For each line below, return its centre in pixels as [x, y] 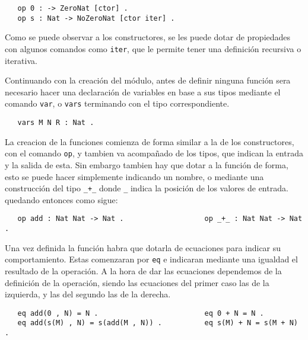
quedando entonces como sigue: [61, 199]
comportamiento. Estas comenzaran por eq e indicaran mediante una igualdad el [151, 259]
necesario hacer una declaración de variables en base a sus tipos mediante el [143, 92]
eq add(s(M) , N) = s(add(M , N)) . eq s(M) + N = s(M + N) [158, 323]
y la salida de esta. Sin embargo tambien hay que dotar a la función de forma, [147, 164]
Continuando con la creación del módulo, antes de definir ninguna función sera [148, 80]
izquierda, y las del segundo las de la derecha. [88, 294]
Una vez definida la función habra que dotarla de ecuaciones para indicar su [143, 247]
